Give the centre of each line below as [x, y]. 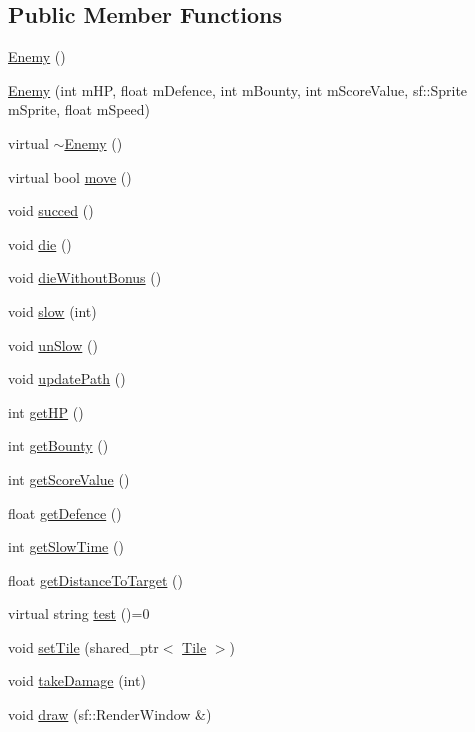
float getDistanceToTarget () [95, 579]
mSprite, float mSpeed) [79, 109]
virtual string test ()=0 [79, 613]
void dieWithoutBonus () [85, 277]
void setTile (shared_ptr [83, 646]
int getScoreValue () [69, 478]
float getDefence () [65, 512]
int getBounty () [58, 445]
